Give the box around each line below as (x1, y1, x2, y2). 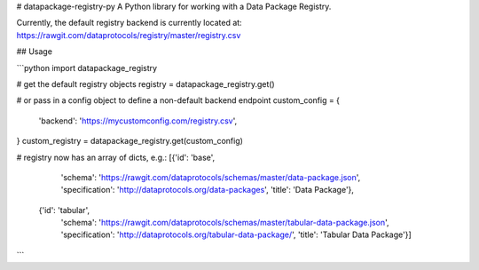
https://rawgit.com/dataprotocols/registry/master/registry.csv (16, 29, 241, 40)
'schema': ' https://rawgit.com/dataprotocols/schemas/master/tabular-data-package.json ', (60, 218, 389, 228)
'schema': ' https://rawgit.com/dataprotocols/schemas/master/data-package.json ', (60, 171, 361, 182)
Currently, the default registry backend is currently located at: (16, 18, 243, 28)
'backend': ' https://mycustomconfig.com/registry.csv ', (38, 115, 238, 126)
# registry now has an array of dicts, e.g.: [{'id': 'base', (16, 152, 216, 163)
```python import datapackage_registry (16, 62, 158, 73)
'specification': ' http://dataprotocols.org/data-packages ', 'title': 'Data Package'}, (60, 185, 355, 195)
